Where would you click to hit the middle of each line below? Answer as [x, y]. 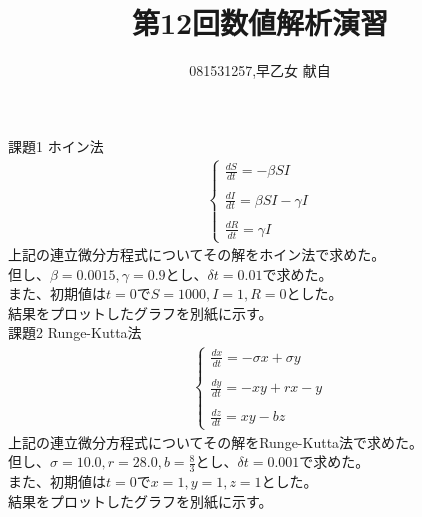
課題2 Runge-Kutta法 [75, 332]
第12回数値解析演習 [260, 22]
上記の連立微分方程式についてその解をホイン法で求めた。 [197, 254]
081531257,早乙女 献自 [260, 70]
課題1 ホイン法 [56, 145]
